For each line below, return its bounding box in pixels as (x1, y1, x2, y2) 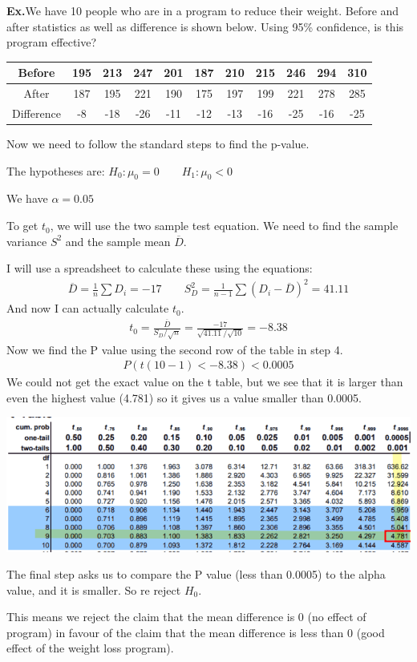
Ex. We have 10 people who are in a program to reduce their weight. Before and (6, 2, 399, 18)
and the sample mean (65, 232, 171, 249)
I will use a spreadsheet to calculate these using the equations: (6, 260, 313, 277)
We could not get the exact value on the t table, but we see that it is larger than (6, 373, 403, 390)
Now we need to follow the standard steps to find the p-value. (6, 135, 310, 152)
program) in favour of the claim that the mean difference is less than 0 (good (6, 624, 385, 640)
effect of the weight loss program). (6, 640, 174, 656)
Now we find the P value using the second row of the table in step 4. (6, 341, 343, 357)
